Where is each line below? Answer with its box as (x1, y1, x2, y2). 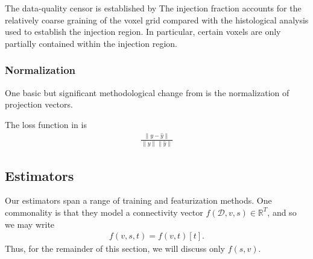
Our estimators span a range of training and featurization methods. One (5, 194, 272, 207)
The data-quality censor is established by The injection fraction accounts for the (5, 2, 302, 14)
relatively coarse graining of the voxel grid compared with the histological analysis (5, 13, 309, 26)
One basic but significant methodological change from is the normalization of (5, 86, 289, 99)
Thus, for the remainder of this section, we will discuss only (5, 242, 225, 255)
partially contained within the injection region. (5, 37, 177, 49)
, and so (267, 206, 297, 218)
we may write (5, 218, 55, 230)
